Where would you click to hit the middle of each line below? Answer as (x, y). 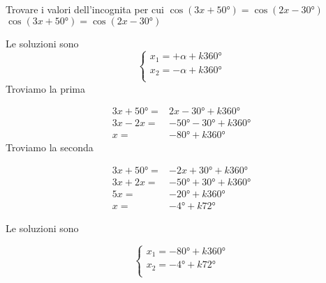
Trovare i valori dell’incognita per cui (85, 9)
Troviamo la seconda (50, 147)
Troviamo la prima (46, 88)
